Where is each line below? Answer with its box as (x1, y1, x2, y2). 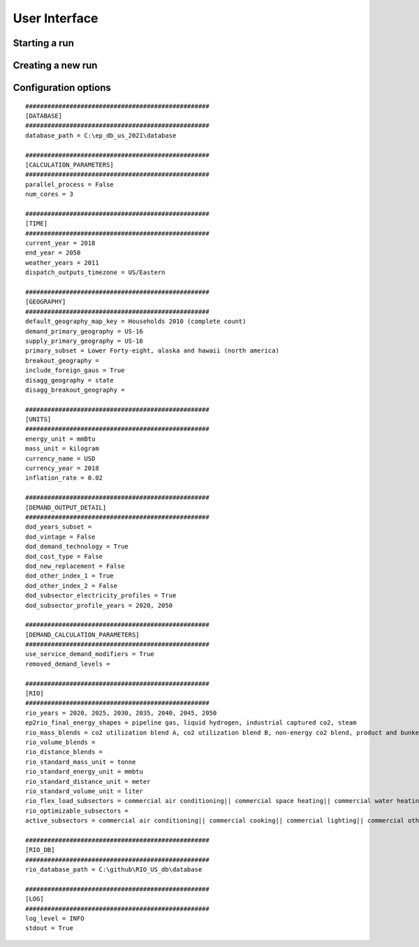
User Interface (13, 10, 98, 26)
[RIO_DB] (25, 846, 55, 854)
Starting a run (13, 37, 75, 49)
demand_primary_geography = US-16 (25, 327, 143, 335)
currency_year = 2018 (25, 464, 99, 472)
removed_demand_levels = (25, 660, 110, 668)
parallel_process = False (25, 180, 115, 188)
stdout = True (25, 924, 73, 932)
